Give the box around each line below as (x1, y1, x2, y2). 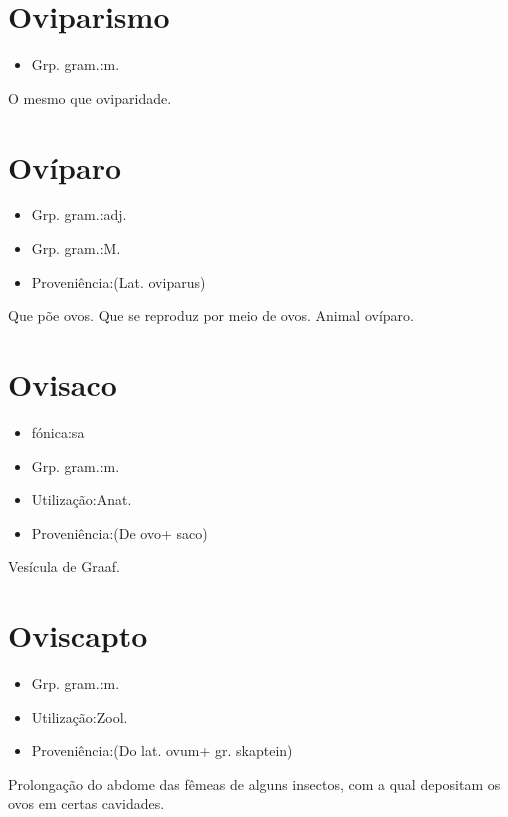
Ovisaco (8, 364, 117, 404)
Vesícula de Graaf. (8, 556, 120, 577)
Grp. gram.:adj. (31, 204, 127, 225)
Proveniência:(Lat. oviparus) (31, 271, 206, 292)
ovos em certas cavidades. (8, 793, 165, 814)
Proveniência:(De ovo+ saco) (31, 522, 208, 543)
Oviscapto (8, 615, 148, 656)
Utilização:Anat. (31, 489, 132, 510)
